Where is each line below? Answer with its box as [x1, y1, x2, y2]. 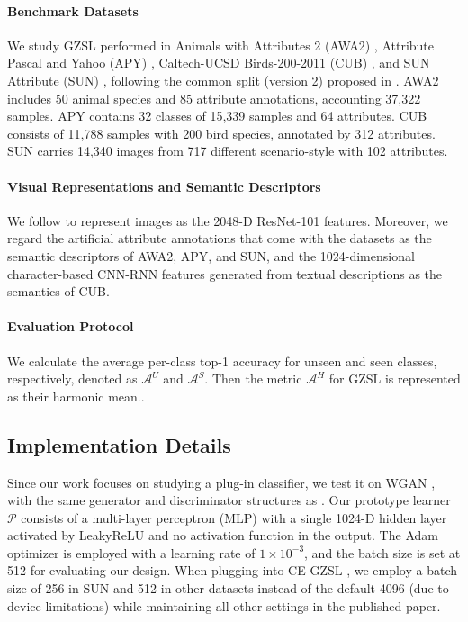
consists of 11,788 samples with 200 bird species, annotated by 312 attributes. [7, 123, 436, 142]
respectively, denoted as [7, 369, 138, 388]
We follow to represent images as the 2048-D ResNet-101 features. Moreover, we [7, 211, 448, 230]
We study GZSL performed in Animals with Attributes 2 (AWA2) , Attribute [7, 35, 435, 54]
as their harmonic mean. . [7, 386, 145, 405]
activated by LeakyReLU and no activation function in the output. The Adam [7, 526, 438, 545]
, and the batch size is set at [304, 543, 461, 562]
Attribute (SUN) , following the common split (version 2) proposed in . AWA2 [7, 70, 439, 89]
